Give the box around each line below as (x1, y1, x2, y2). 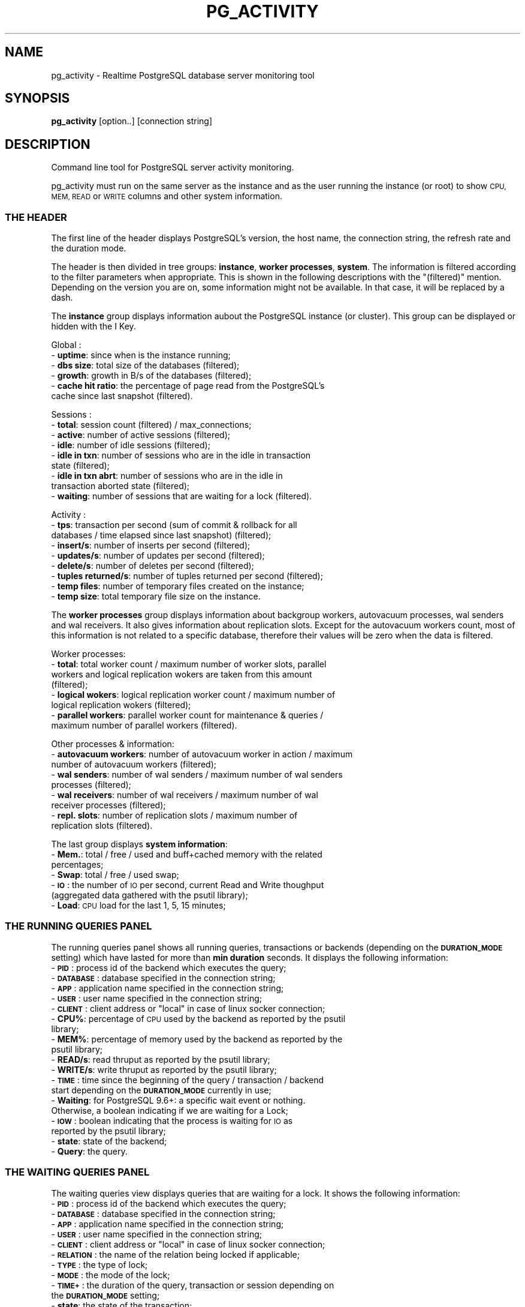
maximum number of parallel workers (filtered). (51, 720, 237, 731)
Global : (51, 340, 82, 350)
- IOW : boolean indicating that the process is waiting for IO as (51, 1115, 293, 1126)
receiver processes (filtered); (51, 800, 166, 811)
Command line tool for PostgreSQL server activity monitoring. (51, 162, 294, 173)
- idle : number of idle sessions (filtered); (51, 440, 210, 451)
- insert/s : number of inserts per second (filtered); (51, 540, 251, 551)
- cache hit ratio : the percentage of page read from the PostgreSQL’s (51, 380, 325, 391)
